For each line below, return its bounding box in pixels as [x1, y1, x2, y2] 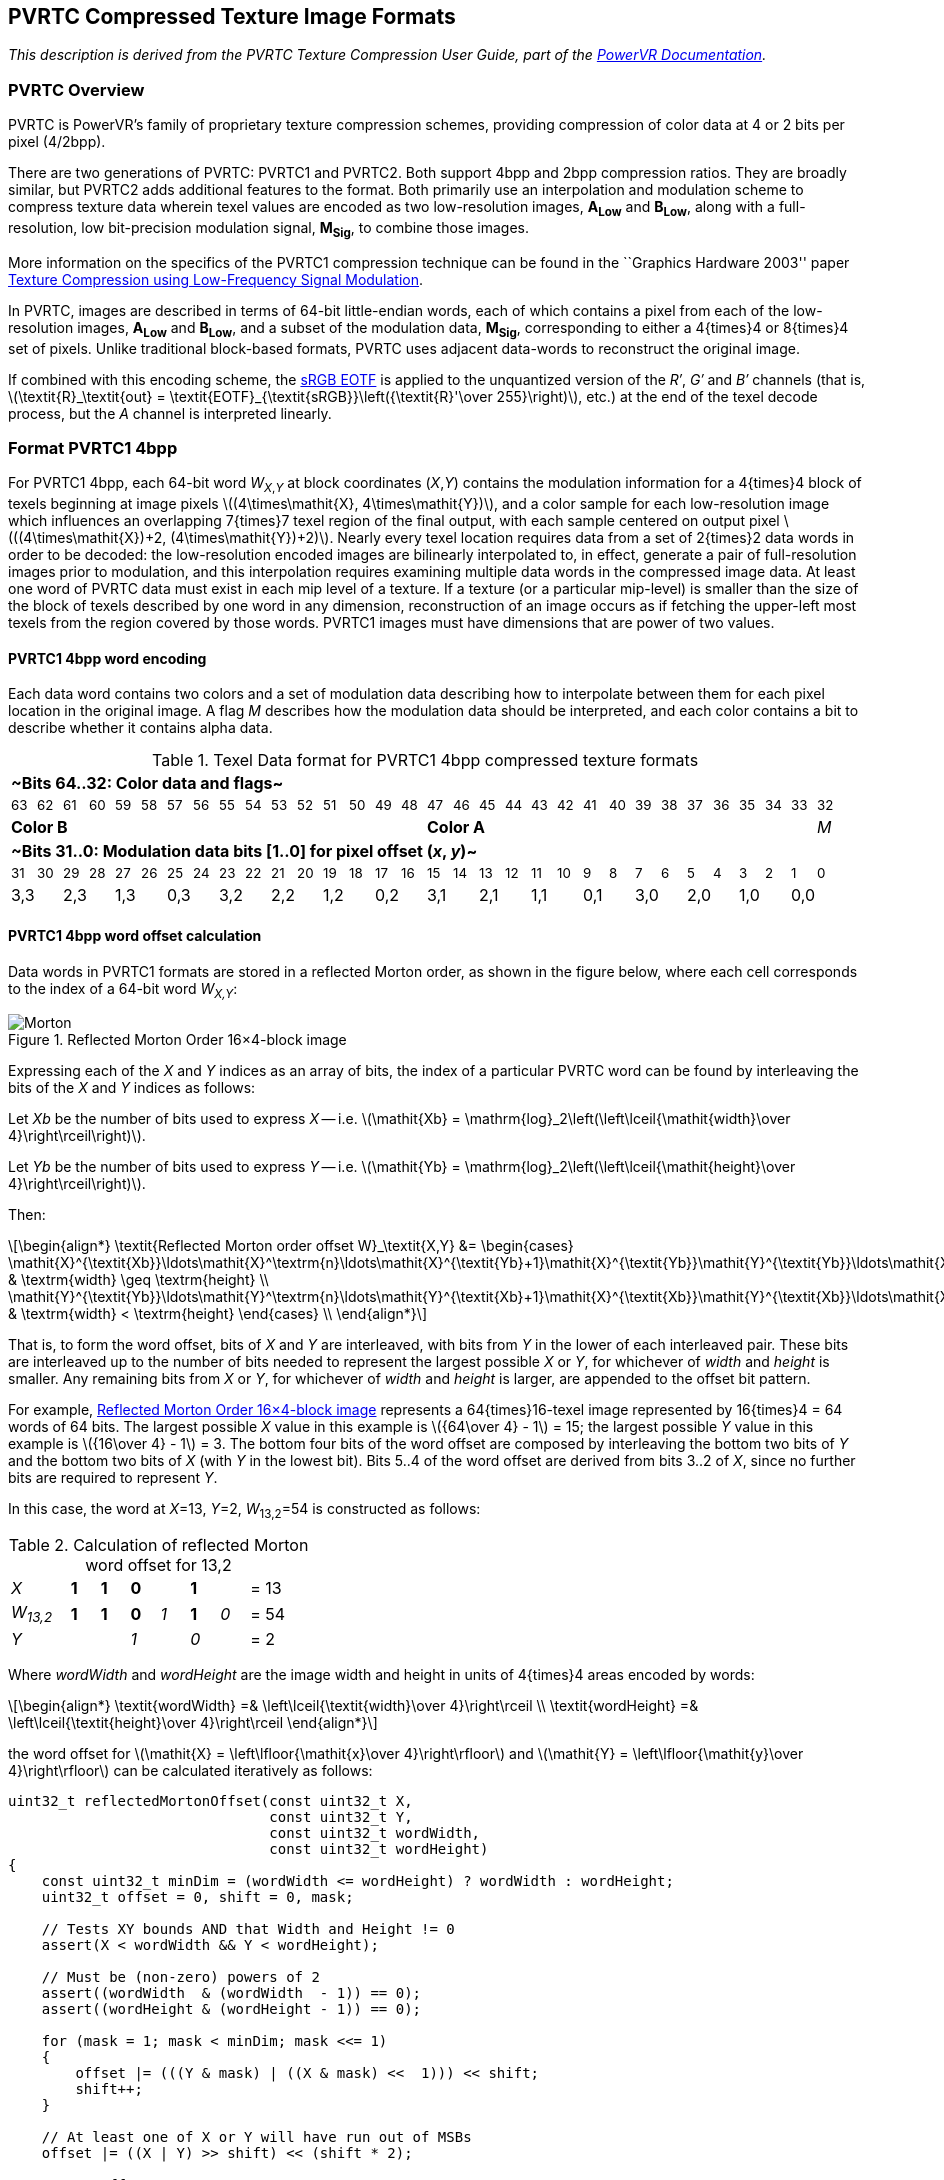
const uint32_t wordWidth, [269, 1825, 481, 1842]
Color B [11, 817, 68, 838]
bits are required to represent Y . [8, 1469, 218, 1487]
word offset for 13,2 [85, 1555, 232, 1576]
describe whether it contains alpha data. [8, 719, 273, 737]
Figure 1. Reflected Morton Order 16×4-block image [8, 1031, 347, 1049]
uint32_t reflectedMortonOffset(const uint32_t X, [8, 1793, 413, 1810]
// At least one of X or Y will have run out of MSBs [41, 2129, 472, 2146]
